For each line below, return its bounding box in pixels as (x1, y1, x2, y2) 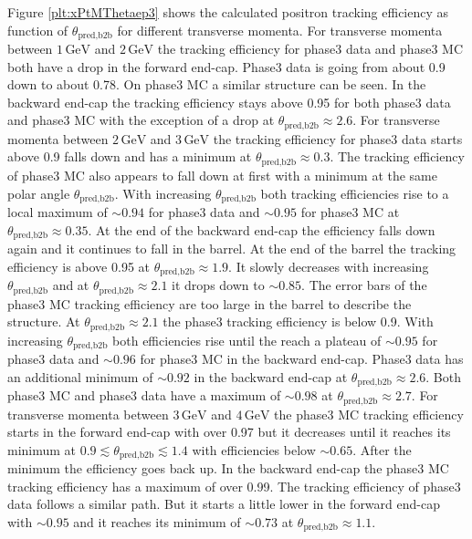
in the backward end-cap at (194, 367, 348, 386)
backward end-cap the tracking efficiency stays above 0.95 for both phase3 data (7, 92, 451, 111)
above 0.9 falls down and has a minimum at (7, 147, 252, 166)
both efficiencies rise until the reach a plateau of (112, 330, 382, 349)
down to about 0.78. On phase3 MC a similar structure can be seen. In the (7, 75, 426, 94)
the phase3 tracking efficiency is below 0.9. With (163, 312, 434, 331)
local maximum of (7, 202, 108, 221)
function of (7, 20, 68, 39)
